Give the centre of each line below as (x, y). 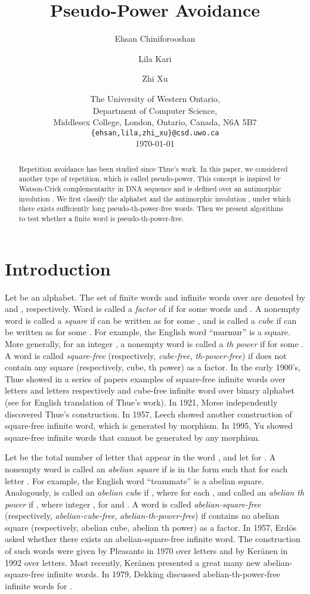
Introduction (58, 268)
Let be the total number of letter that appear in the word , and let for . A (140, 457)
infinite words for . (38, 585)
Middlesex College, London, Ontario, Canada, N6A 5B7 (155, 122)
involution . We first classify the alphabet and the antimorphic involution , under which (155, 198)
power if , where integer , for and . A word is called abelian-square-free (133, 504)
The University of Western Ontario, (155, 98)
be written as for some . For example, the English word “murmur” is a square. (148, 332)
